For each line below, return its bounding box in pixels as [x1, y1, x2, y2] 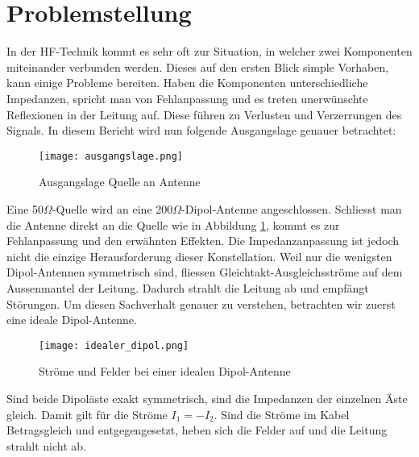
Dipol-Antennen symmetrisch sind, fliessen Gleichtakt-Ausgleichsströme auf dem [6, 264, 403, 280]
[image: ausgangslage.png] [39, 150, 183, 162]
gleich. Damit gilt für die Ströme [6, 405, 168, 422]
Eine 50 [6, 200, 44, 217]
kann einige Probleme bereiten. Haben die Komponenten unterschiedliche [6, 74, 368, 91]
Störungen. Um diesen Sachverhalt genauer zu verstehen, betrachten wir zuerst [6, 295, 396, 312]
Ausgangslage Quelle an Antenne [39, 173, 201, 190]
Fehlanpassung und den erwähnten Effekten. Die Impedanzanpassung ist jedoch [6, 232, 400, 249]
